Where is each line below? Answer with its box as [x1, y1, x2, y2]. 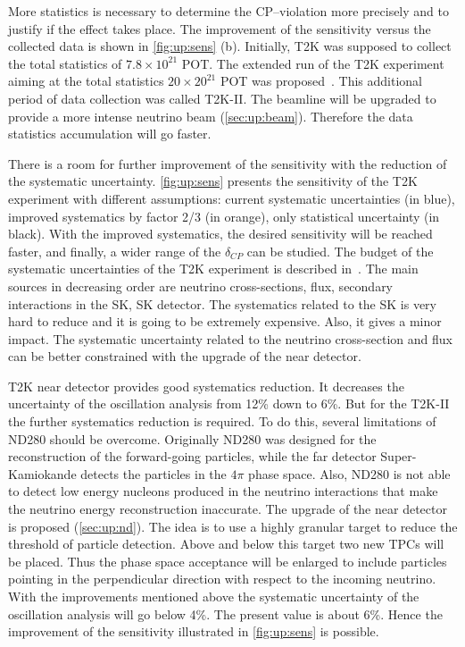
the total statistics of [8, 54, 122, 72]
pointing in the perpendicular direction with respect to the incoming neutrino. [8, 569, 436, 588]
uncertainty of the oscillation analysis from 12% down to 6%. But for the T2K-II [8, 394, 450, 413]
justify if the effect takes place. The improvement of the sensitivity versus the [8, 19, 431, 38]
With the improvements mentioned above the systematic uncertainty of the [8, 587, 419, 605]
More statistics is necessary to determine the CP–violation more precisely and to [8, 2, 449, 20]
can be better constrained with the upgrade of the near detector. [8, 347, 361, 366]
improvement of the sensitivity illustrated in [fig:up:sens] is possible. [8, 622, 379, 641]
